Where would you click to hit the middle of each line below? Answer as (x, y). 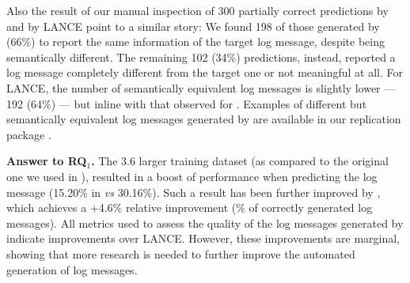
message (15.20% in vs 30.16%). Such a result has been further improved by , (194, 192)
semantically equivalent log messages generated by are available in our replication (204, 119)
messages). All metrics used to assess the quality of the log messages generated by (205, 223)
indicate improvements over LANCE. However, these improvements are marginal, (203, 238)
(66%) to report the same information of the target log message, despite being (196, 42)
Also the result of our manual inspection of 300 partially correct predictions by (197, 10)
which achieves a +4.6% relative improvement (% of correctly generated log (190, 208)
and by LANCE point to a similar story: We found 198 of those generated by (193, 26)
